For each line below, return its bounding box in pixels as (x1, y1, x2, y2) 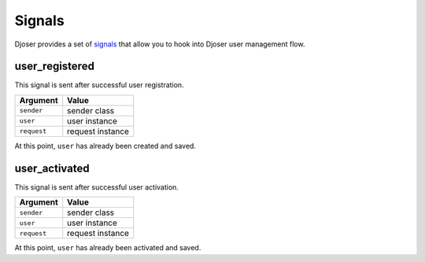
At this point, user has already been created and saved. (14, 141, 197, 150)
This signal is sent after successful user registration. (14, 80, 184, 90)
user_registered (14, 60, 94, 73)
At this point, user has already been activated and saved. (14, 243, 201, 253)
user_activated (14, 161, 90, 175)
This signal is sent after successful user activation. (14, 182, 179, 192)
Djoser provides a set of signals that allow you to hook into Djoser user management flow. (14, 39, 305, 49)
